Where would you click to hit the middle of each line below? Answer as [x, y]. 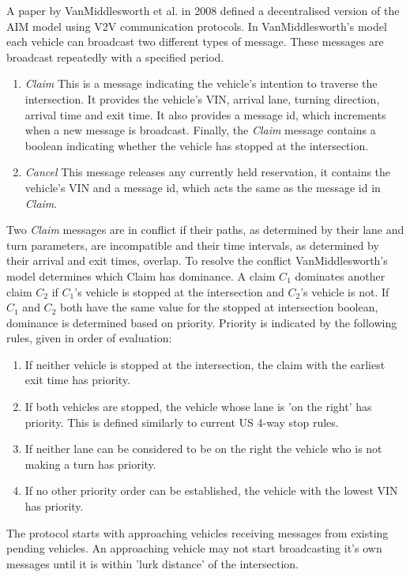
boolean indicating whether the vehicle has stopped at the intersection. [197, 145]
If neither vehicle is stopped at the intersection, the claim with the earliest [205, 364]
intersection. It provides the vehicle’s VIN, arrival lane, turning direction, [202, 98]
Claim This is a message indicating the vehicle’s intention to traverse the [201, 83]
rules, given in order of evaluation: [89, 338]
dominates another [340, 275]
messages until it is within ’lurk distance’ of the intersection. [152, 563]
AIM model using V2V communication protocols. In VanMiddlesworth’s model [197, 26]
